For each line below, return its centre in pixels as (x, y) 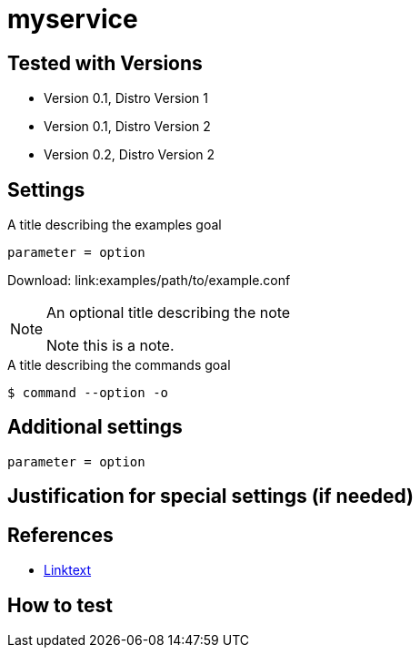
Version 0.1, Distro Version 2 (127, 127)
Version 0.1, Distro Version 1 (126, 98)
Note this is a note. (110, 346)
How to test (60, 605)
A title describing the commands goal (119, 365)
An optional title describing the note (169, 313)
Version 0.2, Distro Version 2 (129, 155)
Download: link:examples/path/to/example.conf (149, 281)
